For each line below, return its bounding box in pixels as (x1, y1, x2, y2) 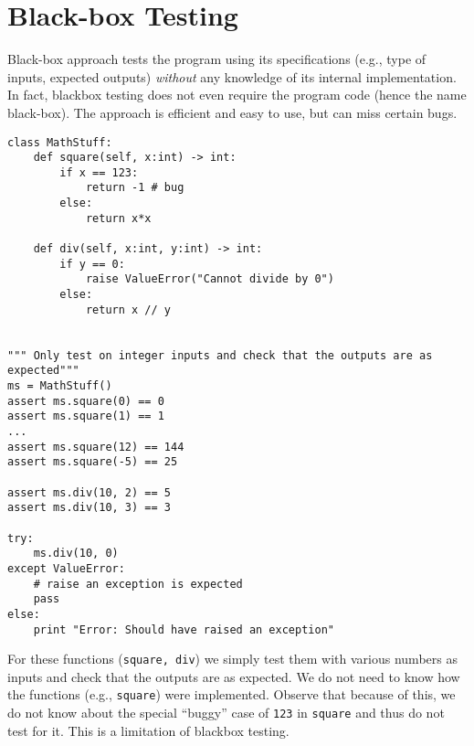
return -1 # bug (85, 181, 184, 195)
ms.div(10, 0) (33, 547, 119, 560)
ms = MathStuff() (7, 379, 112, 392)
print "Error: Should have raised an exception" (33, 623, 334, 636)
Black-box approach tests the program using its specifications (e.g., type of (7, 49, 427, 69)
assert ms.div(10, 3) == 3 (7, 501, 171, 515)
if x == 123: (59, 165, 139, 179)
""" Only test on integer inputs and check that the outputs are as (7, 348, 433, 362)
